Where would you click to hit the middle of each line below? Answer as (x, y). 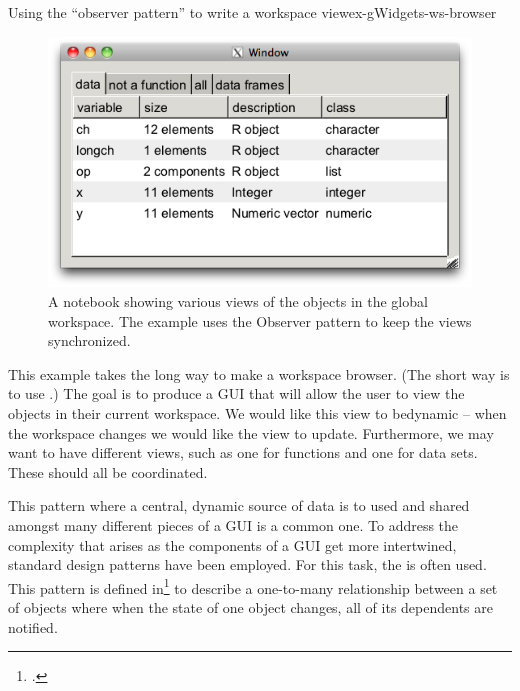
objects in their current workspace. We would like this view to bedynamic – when (257, 412)
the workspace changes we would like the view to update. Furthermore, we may (251, 432)
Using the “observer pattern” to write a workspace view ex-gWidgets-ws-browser (252, 12)
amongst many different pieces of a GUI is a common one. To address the (233, 524)
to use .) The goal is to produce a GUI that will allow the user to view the (236, 393)
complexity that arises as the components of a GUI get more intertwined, (232, 544)
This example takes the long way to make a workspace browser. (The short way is (259, 373)
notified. (33, 626)
